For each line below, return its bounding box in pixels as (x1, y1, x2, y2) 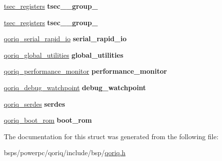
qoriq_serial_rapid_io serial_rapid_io (4, 33, 127, 44)
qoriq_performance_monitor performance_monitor (4, 66, 167, 76)
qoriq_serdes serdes (4, 98, 65, 109)
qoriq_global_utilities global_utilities (4, 49, 124, 60)
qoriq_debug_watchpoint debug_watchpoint (4, 82, 146, 92)
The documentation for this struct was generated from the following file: (4, 131, 219, 141)
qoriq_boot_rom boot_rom (4, 115, 92, 125)
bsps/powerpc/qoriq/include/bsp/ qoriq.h (4, 147, 126, 158)
